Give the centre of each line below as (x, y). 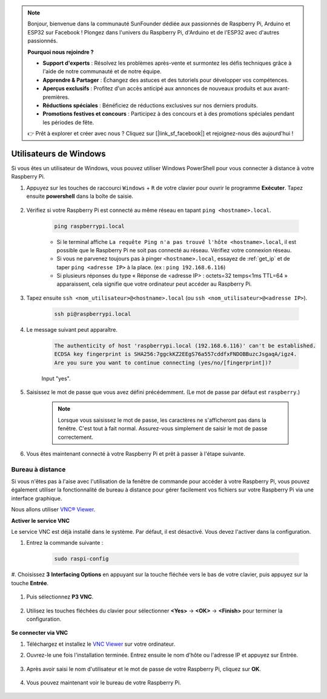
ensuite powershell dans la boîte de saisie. (80, 196)
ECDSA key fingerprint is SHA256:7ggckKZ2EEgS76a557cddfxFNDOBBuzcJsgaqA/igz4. (176, 354)
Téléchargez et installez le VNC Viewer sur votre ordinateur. (101, 644)
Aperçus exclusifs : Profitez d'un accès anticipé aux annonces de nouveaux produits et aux (157, 88)
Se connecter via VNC (40, 633)
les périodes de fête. (68, 122)
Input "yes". (56, 378)
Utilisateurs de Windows (58, 153)
